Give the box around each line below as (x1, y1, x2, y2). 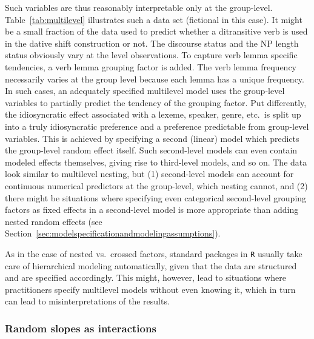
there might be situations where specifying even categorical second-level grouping (5, 191, 307, 204)
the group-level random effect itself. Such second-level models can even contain (5, 144, 298, 156)
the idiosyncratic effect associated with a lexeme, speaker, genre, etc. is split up (5, 108, 301, 121)
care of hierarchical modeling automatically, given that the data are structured (5, 259, 297, 272)
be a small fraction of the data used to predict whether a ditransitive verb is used (5, 25, 308, 38)
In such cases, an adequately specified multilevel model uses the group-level (5, 84, 285, 97)
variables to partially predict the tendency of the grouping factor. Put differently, (5, 96, 307, 109)
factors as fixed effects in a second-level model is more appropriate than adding (5, 203, 299, 216)
